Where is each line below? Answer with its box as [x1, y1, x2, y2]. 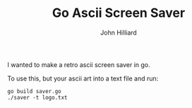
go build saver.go [7, 88, 61, 95]
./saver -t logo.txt [7, 94, 68, 101]
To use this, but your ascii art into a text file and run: [7, 74, 159, 83]
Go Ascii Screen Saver [52, 5, 186, 21]
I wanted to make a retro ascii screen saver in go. [7, 60, 150, 68]
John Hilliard [100, 28, 138, 37]
